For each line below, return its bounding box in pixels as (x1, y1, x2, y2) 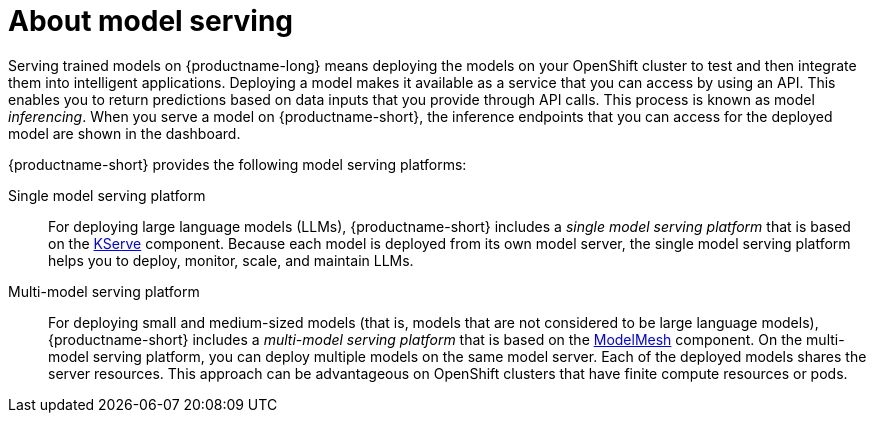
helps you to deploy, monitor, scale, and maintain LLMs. (48, 251, 414, 269)
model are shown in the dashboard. (8, 124, 241, 142)
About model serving (8, 4, 294, 38)
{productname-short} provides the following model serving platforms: (8, 155, 467, 173)
